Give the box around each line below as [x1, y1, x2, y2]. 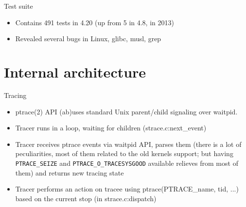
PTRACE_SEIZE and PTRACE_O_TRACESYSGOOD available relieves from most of [15, 158, 238, 168]
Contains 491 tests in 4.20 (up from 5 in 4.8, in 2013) [15, 17, 174, 27]
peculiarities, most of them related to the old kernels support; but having [15, 148, 233, 159]
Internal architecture [4, 62, 146, 81]
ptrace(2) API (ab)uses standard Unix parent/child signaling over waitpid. [15, 106, 238, 116]
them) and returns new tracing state [15, 167, 124, 177]
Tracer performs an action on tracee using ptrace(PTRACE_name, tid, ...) [15, 184, 239, 194]
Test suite [4, 1, 33, 11]
